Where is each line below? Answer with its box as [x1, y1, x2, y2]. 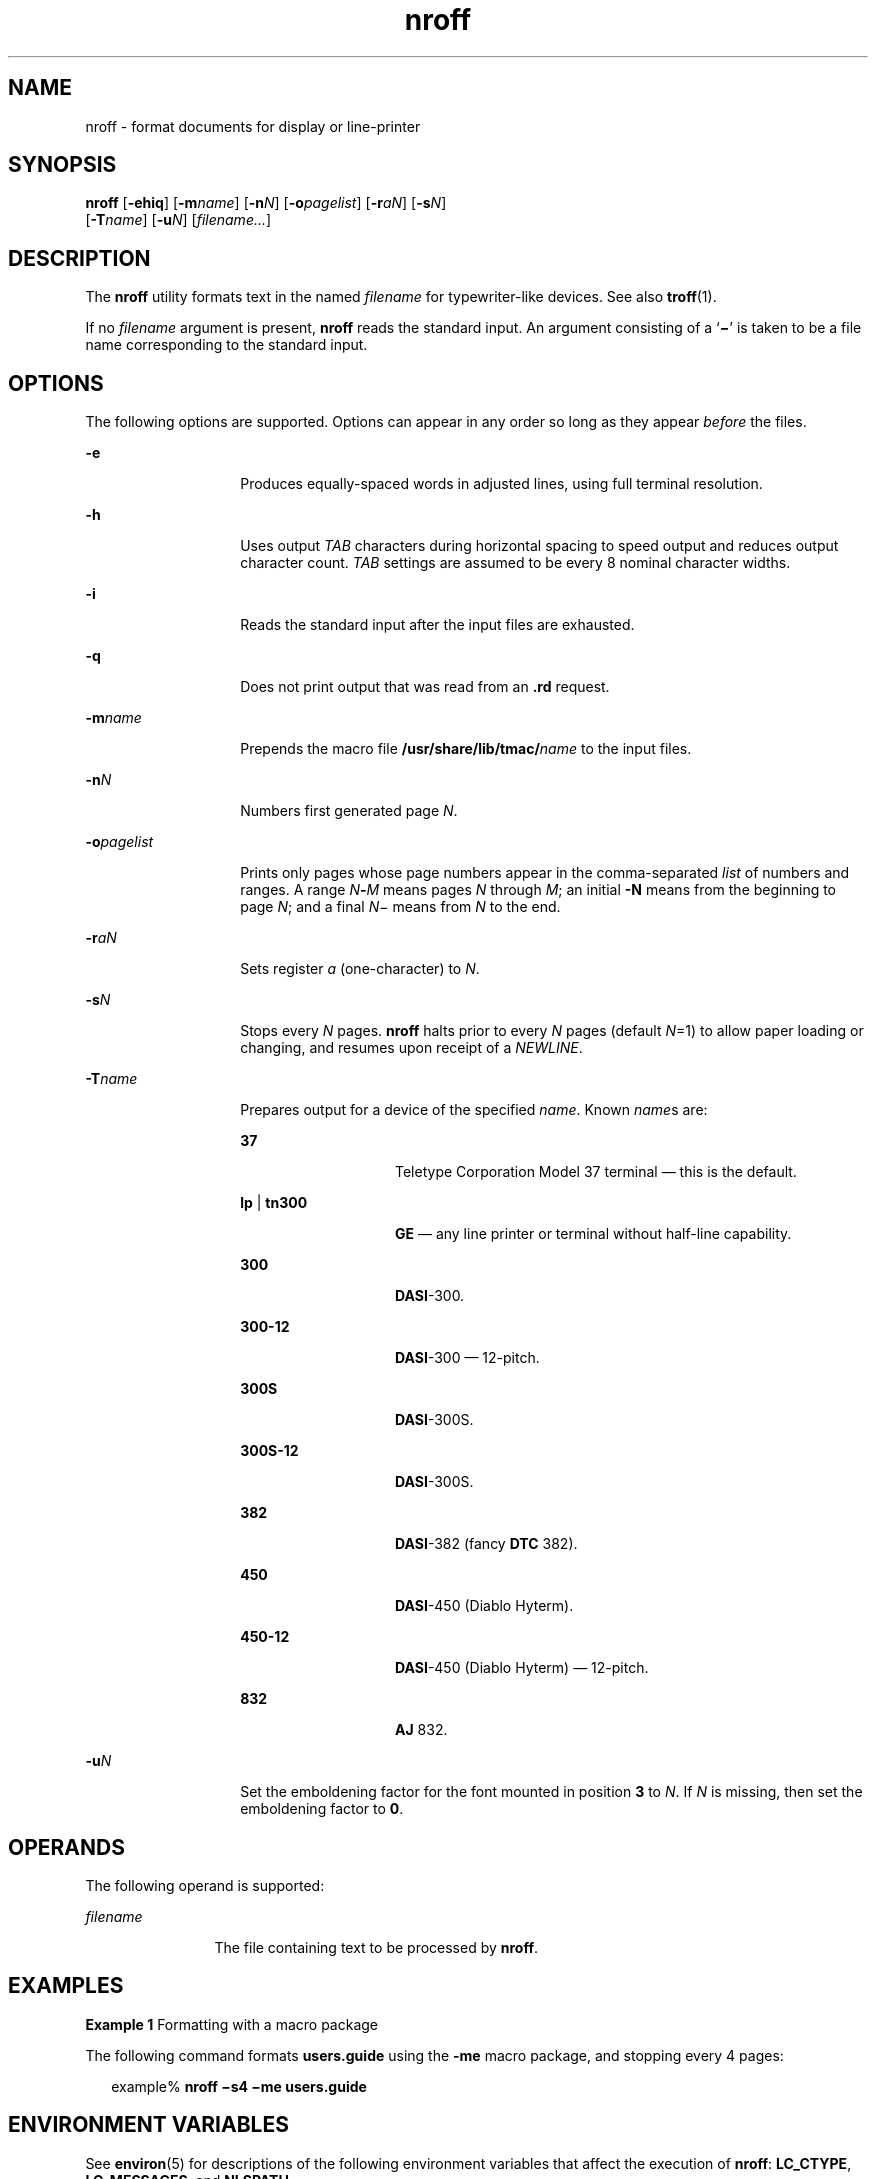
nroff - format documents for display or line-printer [85, 117, 421, 135]
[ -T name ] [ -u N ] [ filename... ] [85, 211, 272, 229]
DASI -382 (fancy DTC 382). [395, 1535, 578, 1553]
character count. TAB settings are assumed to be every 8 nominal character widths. [240, 554, 791, 572]
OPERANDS [8, 1834, 125, 1860]
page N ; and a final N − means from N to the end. [240, 898, 561, 916]
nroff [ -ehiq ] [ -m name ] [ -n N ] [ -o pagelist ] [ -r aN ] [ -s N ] [85, 194, 447, 212]
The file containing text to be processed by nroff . [214, 1938, 539, 1956]
